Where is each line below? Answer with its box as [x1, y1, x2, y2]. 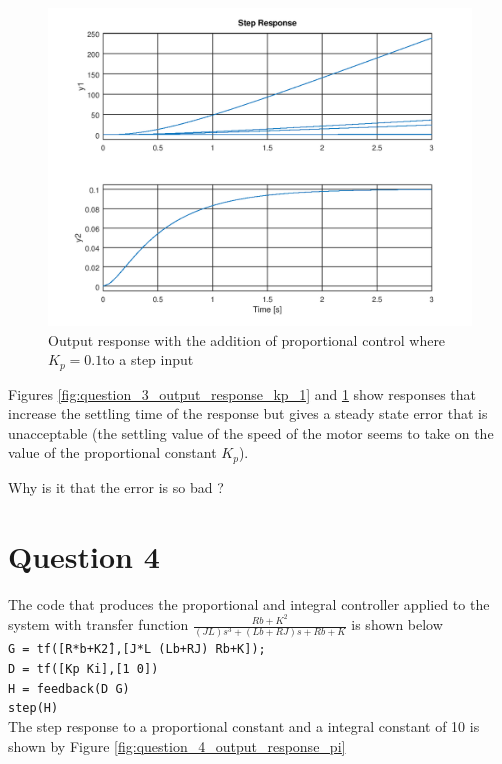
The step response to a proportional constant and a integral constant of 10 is [8, 716, 480, 736]
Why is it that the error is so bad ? [8, 476, 224, 497]
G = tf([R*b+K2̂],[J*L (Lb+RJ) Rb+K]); [8, 642, 266, 657]
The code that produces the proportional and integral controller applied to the [8, 593, 490, 614]
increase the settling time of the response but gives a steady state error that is [8, 403, 488, 424]
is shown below [351, 614, 443, 635]
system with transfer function [8, 614, 189, 635]
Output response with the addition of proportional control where [48, 329, 446, 350]
